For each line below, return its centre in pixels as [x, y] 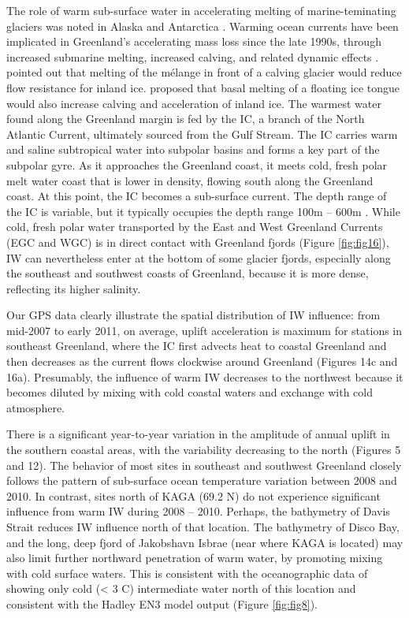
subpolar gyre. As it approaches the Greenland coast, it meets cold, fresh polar [197, 164]
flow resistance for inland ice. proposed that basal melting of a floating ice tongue [203, 87]
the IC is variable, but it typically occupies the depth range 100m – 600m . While [203, 211]
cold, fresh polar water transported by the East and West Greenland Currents [195, 227]
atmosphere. [36, 407]
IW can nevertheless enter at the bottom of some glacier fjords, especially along [199, 257]
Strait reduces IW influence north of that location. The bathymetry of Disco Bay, [203, 527]
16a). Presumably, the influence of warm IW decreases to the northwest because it [205, 376]
